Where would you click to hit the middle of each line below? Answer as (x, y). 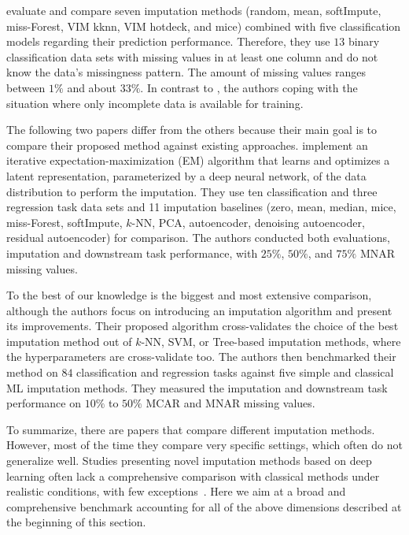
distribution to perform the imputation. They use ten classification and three (192, 191)
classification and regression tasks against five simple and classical (235, 372)
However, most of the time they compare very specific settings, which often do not (204, 445)
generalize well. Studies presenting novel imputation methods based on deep (189, 461)
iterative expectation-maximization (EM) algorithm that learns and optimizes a (198, 160)
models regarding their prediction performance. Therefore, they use (168, 41)
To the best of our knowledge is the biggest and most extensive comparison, (189, 295)
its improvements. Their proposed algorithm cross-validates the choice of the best (203, 326)
